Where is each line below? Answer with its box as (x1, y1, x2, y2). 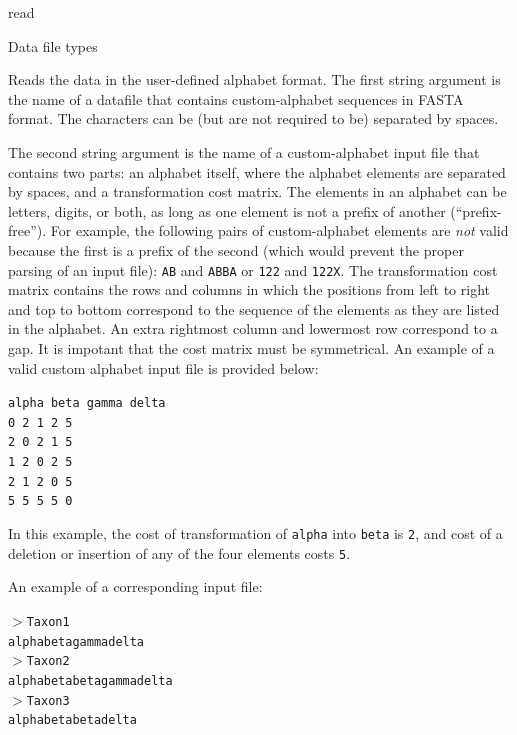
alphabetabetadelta (8, 713, 137, 728)
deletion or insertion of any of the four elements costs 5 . (8, 542, 351, 563)
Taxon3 (26, 693, 70, 708)
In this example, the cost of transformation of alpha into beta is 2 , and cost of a (8, 523, 503, 544)
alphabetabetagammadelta (8, 673, 173, 688)
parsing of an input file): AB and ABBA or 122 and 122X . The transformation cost (8, 259, 498, 280)
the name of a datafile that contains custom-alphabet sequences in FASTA (8, 88, 464, 109)
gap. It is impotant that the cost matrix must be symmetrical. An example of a (8, 337, 495, 358)
